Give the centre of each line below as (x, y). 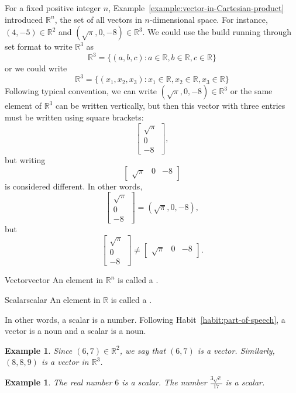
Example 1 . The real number (58, 382)
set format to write (39, 46)
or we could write (36, 68)
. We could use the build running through (217, 32)
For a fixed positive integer (53, 8)
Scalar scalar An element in (53, 299)
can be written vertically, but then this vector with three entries (170, 106)
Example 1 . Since (39, 350)
